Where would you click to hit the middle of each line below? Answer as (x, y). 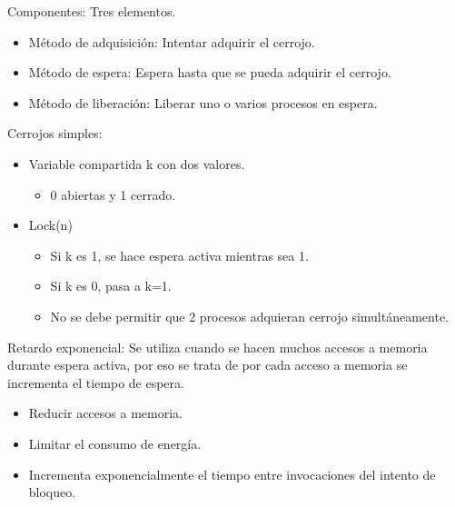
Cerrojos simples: (55, 133)
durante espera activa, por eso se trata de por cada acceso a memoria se (208, 365)
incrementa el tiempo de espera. (96, 382)
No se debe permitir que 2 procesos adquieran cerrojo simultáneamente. (250, 316)
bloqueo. (52, 492)
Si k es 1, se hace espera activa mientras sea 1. (179, 255)
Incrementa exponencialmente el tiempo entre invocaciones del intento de (232, 474)
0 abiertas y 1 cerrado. (113, 194)
